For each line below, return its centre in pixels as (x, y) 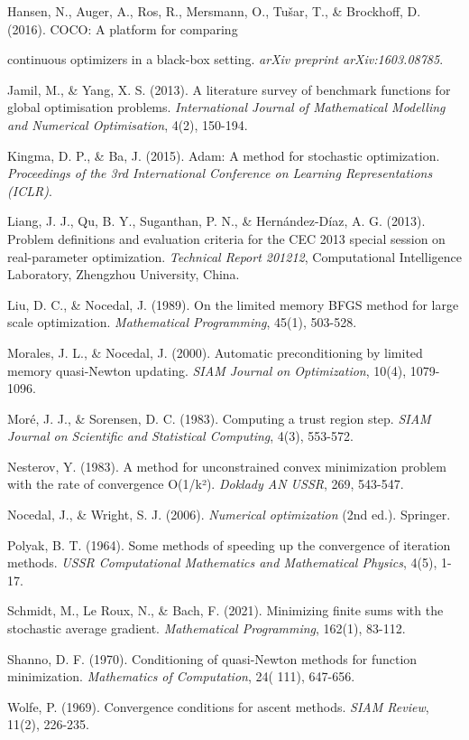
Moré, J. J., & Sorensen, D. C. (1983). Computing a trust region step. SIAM (219, 418)
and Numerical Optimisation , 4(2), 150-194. (128, 124)
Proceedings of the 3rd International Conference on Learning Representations (220, 173)
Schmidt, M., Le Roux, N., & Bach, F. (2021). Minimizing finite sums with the (225, 610)
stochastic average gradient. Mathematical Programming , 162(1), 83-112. (207, 628)
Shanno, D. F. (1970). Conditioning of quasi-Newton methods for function (212, 658)
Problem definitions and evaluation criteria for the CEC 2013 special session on (226, 238)
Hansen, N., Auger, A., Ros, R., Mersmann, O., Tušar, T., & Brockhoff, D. (214, 11)
